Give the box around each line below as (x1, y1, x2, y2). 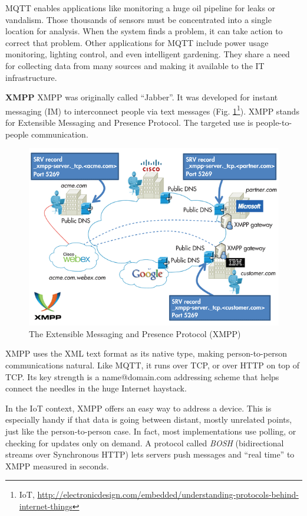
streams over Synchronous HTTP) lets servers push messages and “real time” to (5, 448, 295, 461)
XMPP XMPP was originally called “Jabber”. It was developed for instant (5, 91, 278, 103)
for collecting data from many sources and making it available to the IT (5, 59, 265, 71)
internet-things (19, 499, 72, 512)
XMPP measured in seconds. (5, 459, 109, 472)
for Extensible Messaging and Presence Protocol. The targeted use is (5, 116, 253, 128)
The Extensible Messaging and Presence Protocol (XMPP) (29, 327, 241, 339)
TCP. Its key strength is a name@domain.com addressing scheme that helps (5, 370, 279, 383)
